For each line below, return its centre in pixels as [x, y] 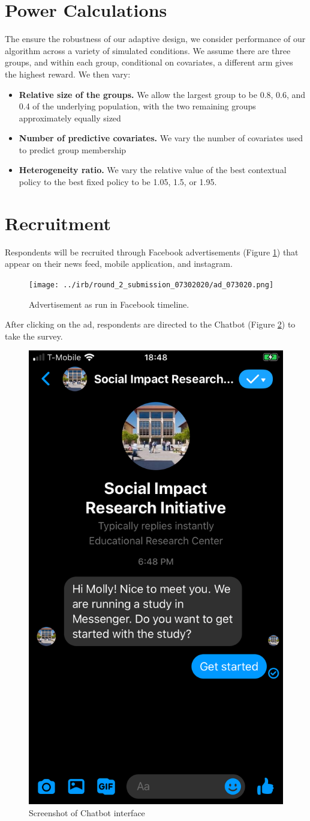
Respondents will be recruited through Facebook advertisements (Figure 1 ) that [152, 252]
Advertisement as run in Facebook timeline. [109, 304]
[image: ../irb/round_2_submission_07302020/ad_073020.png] [151, 285]
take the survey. [34, 336]
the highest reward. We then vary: [68, 74]
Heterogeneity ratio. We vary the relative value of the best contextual [153, 170]
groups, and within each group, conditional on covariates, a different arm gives [149, 62]
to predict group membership [73, 149]
